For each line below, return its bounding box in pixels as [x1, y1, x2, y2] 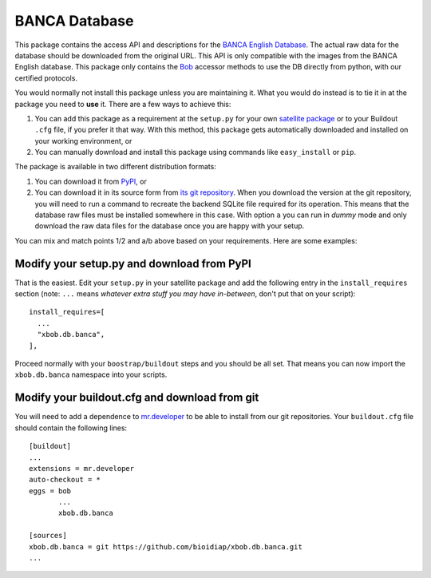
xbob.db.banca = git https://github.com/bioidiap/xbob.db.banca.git [29, 542, 302, 551]
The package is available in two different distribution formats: [14, 162, 217, 172]
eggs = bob [29, 486, 72, 495]
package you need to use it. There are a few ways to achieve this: [14, 99, 231, 109]
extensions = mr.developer [29, 464, 135, 473]
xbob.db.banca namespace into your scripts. [14, 370, 168, 379]
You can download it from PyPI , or [34, 176, 147, 186]
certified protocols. [14, 73, 77, 83]
